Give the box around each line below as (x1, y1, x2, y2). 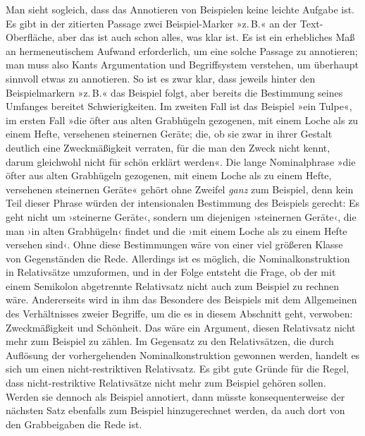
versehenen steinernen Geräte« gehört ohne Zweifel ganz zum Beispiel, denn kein (6, 181, 354, 196)
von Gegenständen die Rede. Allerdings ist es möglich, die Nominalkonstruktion (6, 250, 350, 265)
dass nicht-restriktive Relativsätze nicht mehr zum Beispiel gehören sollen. (6, 375, 326, 390)
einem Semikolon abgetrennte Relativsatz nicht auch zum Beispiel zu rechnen (6, 278, 340, 293)
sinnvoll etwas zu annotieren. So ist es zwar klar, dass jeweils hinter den (6, 71, 316, 85)
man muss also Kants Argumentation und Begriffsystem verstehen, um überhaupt (6, 57, 359, 72)
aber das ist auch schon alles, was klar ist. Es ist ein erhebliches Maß (57, 30, 355, 44)
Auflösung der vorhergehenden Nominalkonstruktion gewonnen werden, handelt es (6, 347, 360, 362)
